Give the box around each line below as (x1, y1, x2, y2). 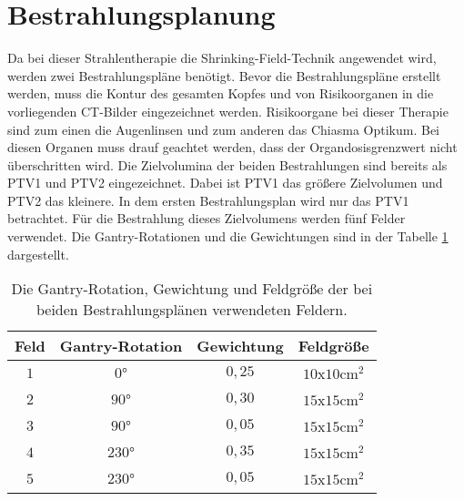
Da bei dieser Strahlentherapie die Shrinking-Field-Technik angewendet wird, (7, 48, 437, 67)
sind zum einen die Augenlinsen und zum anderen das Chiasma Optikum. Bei (7, 119, 439, 138)
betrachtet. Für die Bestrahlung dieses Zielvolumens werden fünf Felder (7, 209, 406, 228)
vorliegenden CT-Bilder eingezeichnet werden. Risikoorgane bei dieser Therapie (7, 101, 449, 120)
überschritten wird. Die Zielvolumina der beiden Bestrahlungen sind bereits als (7, 155, 448, 174)
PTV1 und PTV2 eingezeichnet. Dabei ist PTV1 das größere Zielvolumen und (7, 173, 443, 192)
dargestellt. (7, 244, 69, 263)
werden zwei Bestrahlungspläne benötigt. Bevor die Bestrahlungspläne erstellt (7, 66, 441, 85)
